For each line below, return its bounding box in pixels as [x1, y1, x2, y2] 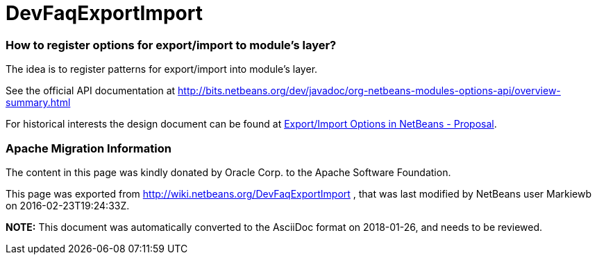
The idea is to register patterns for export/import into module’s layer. [6, 63, 318, 76]
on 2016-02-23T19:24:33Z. [6, 199, 130, 211]
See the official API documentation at [6, 85, 176, 97]
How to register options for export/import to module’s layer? [6, 37, 337, 52]
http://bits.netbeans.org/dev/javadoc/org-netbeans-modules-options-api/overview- [178, 85, 561, 97]
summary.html [6, 96, 71, 109]
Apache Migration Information [6, 141, 171, 155]
